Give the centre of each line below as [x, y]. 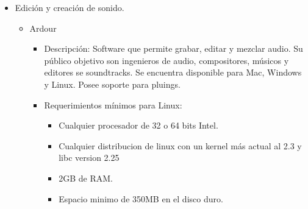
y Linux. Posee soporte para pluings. [112, 84]
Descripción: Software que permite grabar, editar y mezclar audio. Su [174, 48]
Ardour [43, 28]
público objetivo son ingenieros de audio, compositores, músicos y [167, 60]
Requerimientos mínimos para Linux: [113, 104]
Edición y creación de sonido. [70, 7]
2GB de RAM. [86, 178]
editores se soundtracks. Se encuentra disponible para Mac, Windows [173, 72]
